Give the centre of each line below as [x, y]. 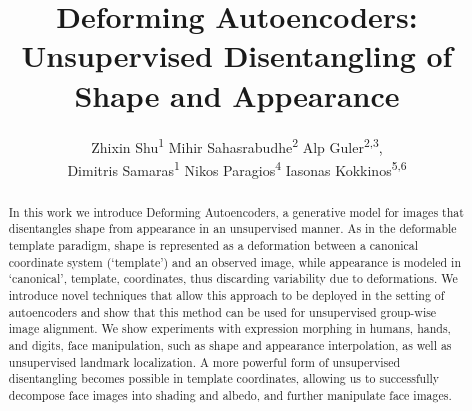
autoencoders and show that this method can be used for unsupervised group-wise [222, 311]
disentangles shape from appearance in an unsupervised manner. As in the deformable [232, 228]
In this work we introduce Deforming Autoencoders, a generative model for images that [236, 211]
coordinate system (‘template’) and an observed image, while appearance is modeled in [234, 261]
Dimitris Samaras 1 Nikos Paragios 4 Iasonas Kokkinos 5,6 [237, 168]
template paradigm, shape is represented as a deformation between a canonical [213, 245]
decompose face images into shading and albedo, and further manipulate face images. [230, 395]
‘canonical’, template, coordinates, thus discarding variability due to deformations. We [233, 278]
